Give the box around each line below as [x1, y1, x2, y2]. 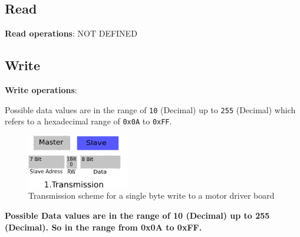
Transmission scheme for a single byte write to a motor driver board [28, 189, 275, 202]
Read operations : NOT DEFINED [5, 27, 137, 39]
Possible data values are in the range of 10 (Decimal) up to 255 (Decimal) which [5, 103, 296, 116]
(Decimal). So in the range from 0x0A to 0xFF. [5, 220, 202, 233]
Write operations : [5, 84, 77, 96]
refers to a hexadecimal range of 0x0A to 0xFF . [5, 115, 172, 127]
